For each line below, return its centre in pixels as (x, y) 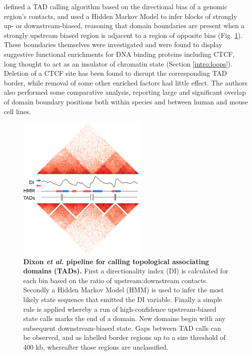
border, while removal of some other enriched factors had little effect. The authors (126, 82)
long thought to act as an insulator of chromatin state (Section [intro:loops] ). (118, 63)
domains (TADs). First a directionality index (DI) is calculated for (126, 271)
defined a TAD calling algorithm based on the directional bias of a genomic (116, 6)
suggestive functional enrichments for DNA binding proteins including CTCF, (119, 54)
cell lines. (18, 111)
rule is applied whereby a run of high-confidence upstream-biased (120, 309)
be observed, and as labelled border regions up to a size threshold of (125, 337)
